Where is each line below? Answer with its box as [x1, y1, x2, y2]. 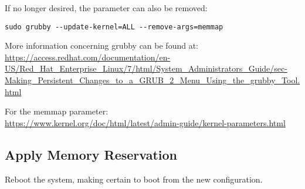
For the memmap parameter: [5, 105, 109, 117]
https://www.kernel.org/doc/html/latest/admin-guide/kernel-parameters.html [5, 116, 286, 129]
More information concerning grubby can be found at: [5, 39, 198, 52]
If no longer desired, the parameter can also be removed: [5, 2, 208, 14]
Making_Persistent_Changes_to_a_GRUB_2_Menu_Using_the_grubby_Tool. [5, 74, 300, 86]
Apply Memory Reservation [5, 145, 177, 163]
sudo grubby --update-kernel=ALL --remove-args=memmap [5, 22, 223, 31]
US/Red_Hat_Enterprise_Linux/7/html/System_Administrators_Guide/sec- [5, 62, 287, 75]
